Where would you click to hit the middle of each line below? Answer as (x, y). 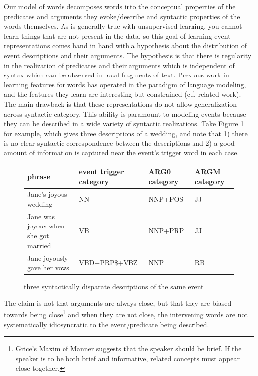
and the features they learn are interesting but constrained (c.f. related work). (123, 94)
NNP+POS (166, 199)
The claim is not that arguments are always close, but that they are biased (118, 303)
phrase (39, 176)
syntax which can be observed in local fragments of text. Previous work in (117, 75)
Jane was (41, 216)
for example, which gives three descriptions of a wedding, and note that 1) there (126, 133)
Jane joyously (48, 258)
